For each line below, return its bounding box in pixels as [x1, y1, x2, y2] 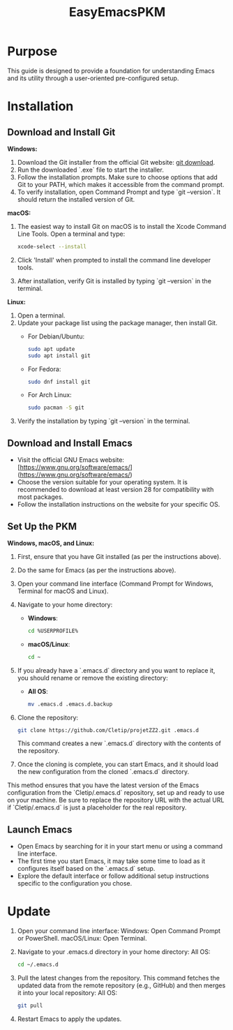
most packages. [17, 493, 64, 501]
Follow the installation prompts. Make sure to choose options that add [17, 172, 218, 181]
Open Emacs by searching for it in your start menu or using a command [17, 842, 223, 851]
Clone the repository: [17, 713, 79, 722]
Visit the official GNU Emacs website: [17, 456, 124, 464]
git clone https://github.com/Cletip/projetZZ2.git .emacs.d [17, 726, 200, 733]
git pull [17, 1002, 43, 1009]
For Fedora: [27, 364, 61, 373]
